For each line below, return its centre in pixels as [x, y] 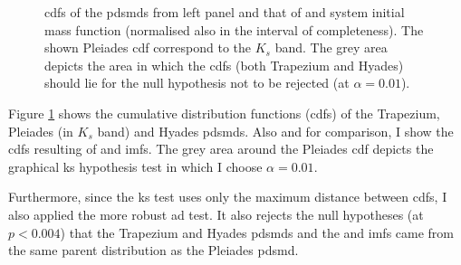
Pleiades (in [41, 131]
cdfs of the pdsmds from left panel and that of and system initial [225, 12]
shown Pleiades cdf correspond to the [148, 47]
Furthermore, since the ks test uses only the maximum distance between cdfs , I [228, 197]
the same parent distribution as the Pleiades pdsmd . [154, 250]
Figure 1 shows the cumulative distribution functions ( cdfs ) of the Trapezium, [224, 113]
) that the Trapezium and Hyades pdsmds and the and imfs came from [257, 232]
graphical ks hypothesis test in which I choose [135, 166]
